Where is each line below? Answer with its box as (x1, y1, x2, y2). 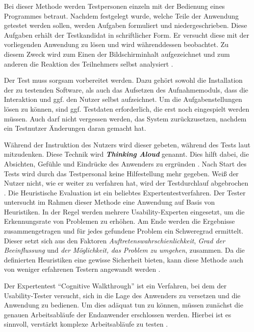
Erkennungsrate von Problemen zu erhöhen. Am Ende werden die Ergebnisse (4, 216, 235, 226)
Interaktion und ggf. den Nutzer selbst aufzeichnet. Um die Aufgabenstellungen (4, 94, 242, 104)
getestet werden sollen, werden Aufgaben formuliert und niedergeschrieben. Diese (4, 20, 247, 30)
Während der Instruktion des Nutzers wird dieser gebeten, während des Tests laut (4, 139, 251, 149)
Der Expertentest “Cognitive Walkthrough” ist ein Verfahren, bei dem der (4, 281, 227, 291)
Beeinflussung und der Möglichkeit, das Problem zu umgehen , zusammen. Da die (4, 245, 245, 255)
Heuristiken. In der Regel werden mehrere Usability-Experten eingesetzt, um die (4, 206, 245, 216)
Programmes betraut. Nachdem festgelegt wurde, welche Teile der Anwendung (4, 10, 239, 21)
